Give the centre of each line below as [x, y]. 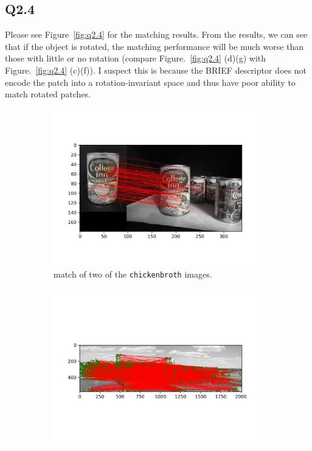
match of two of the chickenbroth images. [133, 274]
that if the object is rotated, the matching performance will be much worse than [154, 46]
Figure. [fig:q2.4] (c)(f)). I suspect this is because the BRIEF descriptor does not [156, 70]
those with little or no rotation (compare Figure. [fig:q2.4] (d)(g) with [136, 58]
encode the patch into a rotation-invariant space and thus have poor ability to [150, 82]
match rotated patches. [48, 94]
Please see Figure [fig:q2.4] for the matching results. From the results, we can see [156, 34]
